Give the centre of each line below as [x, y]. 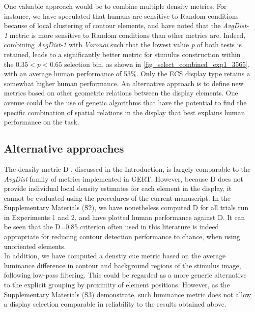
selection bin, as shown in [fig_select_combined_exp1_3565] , [157, 64]
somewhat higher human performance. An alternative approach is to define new [124, 83]
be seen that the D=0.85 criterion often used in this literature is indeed [112, 227]
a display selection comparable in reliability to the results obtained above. [115, 304]
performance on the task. [42, 122]
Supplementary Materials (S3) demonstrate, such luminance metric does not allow [127, 294]
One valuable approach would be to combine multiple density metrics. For [115, 6]
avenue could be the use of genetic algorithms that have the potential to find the [125, 102]
